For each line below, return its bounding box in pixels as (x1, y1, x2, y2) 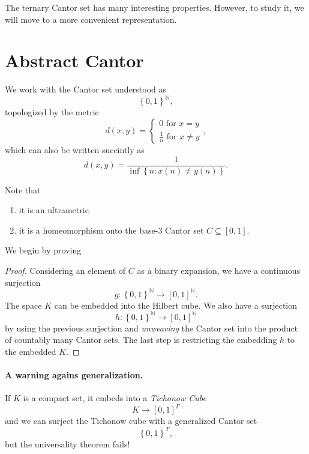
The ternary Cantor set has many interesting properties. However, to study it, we (5, 1, 304, 13)
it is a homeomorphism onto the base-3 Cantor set (19, 223, 204, 236)
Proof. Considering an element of (5, 264, 126, 277)
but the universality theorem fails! (5, 437, 130, 450)
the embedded (5, 345, 56, 357)
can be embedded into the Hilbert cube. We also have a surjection (54, 298, 298, 311)
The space (5, 298, 42, 311)
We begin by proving (5, 244, 82, 256)
